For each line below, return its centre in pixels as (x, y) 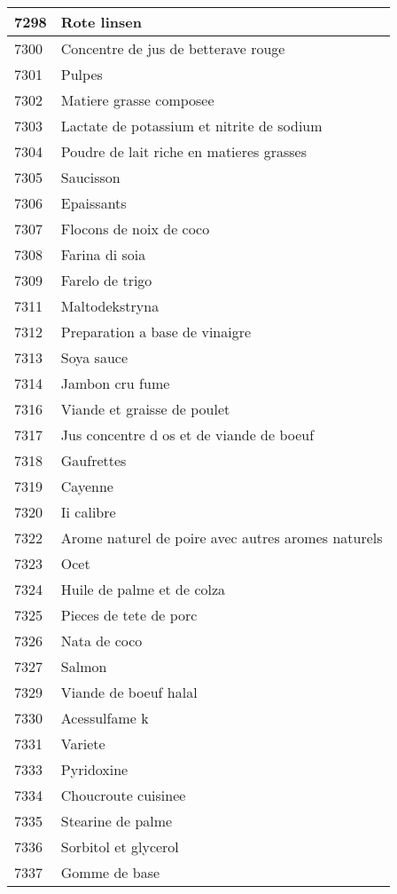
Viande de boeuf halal (129, 692)
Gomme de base (110, 872)
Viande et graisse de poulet (145, 409)
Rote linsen (101, 22)
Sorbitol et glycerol (120, 847)
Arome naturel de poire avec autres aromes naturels (222, 538)
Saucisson (90, 177)
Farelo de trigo (106, 280)
